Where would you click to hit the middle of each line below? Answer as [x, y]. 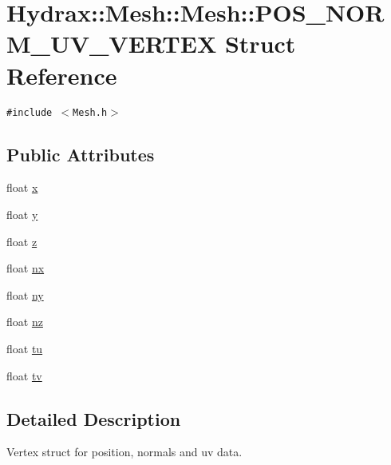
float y [22, 214]
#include [30, 112]
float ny [25, 294]
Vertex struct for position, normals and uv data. [124, 452]
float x [22, 187]
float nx [26, 268]
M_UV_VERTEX [112, 44]
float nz [25, 322]
